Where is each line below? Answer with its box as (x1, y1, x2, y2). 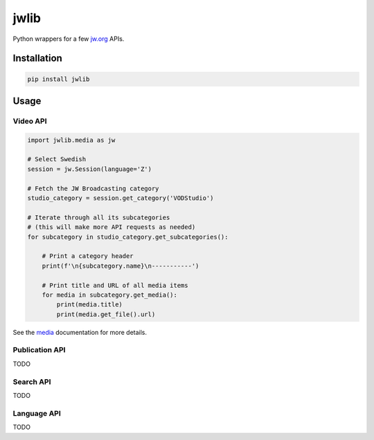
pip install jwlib (27, 75, 90, 83)
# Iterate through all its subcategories (27, 213, 170, 221)
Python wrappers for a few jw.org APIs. (12, 35, 125, 43)
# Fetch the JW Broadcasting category (27, 184, 159, 192)
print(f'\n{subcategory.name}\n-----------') (42, 262, 199, 270)
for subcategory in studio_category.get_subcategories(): (27, 232, 229, 241)
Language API (12, 408, 62, 418)
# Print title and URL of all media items (42, 281, 188, 289)
